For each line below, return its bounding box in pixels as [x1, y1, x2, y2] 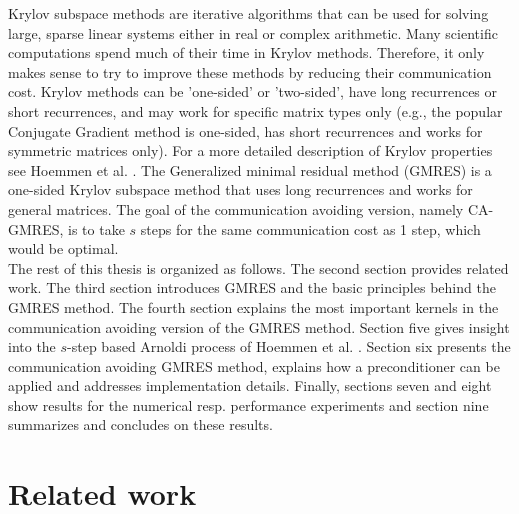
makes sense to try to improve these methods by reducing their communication [8, 61, 492, 82]
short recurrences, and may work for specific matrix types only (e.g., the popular [8, 100, 503, 121]
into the [8, 336, 56, 357]
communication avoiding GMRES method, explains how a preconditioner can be [8, 355, 500, 376]
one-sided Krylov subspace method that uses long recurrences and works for [8, 179, 473, 200]
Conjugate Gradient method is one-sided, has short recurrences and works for [8, 120, 483, 141]
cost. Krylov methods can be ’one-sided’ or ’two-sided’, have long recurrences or [8, 81, 498, 102]
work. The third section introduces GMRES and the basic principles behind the [8, 277, 496, 298]
